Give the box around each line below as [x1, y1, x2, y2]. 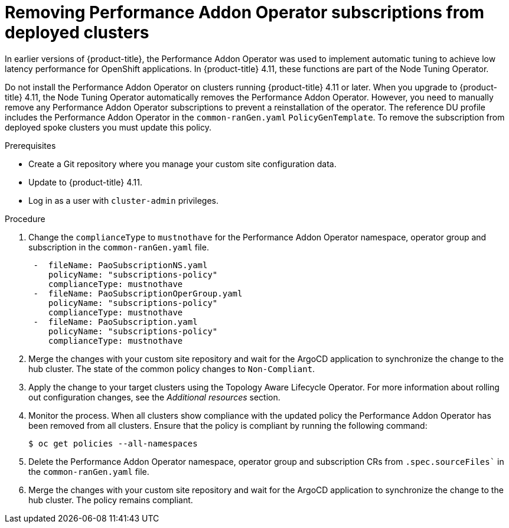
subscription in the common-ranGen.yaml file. [28, 242, 209, 252]
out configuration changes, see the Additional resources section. [28, 392, 280, 402]
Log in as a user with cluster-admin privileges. [28, 195, 218, 206]
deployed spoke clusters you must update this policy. [5, 122, 211, 132]
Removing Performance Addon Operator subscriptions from [5, 2, 485, 22]
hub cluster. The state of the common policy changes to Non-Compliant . [28, 363, 315, 374]
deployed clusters [5, 22, 149, 43]
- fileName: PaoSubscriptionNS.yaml [33, 260, 208, 270]
